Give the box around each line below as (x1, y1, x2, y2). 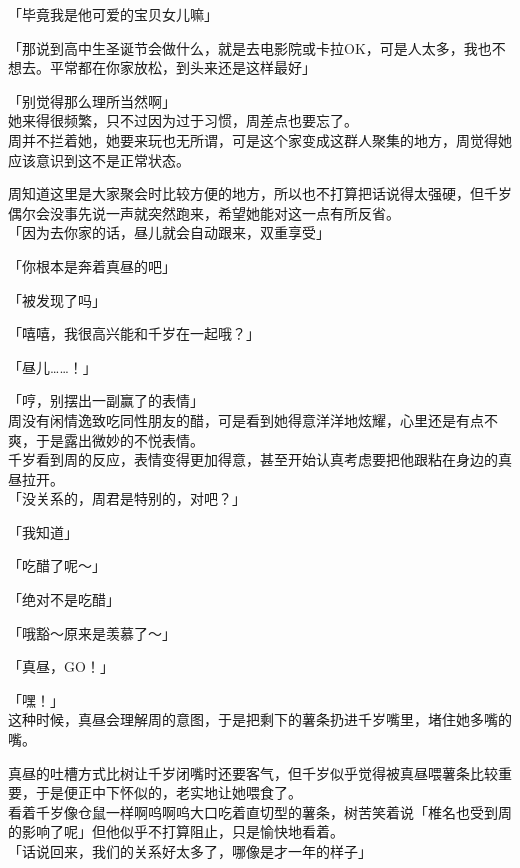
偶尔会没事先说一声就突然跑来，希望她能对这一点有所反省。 (8, 202, 400, 223)
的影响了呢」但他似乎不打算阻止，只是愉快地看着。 (8, 821, 344, 842)
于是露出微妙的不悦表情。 (35, 429, 204, 450)
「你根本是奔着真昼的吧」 (8, 255, 176, 276)
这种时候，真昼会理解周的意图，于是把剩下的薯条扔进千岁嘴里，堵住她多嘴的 (8, 709, 512, 730)
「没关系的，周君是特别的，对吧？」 (8, 488, 246, 509)
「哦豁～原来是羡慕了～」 (8, 622, 176, 643)
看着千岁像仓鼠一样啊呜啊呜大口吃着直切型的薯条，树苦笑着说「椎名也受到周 (8, 801, 512, 822)
